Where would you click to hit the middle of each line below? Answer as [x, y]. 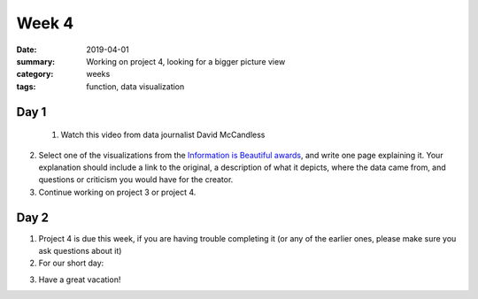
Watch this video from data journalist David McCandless [163, 135]
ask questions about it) [80, 250]
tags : [26, 86]
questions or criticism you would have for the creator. [136, 180]
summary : [36, 61]
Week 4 [45, 23]
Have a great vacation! [80, 280]
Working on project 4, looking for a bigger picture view [186, 61]
